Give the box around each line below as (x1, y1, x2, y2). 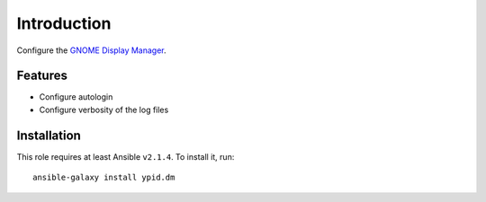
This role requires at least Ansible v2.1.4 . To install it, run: (16, 151, 235, 162)
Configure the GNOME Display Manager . (16, 45, 166, 56)
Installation (16, 127, 81, 143)
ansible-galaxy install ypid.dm (32, 172, 175, 183)
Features (16, 68, 67, 83)
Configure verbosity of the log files (39, 104, 169, 115)
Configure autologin (39, 92, 113, 102)
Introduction (16, 13, 112, 33)
